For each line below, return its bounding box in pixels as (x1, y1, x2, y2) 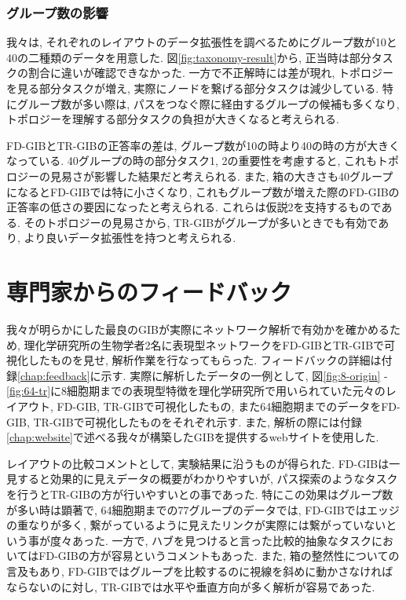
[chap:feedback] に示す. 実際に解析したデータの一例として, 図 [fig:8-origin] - (17, 367, 388, 383)
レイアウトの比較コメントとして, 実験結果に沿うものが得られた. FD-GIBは (6, 455, 390, 471)
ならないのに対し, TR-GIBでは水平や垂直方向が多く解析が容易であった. (6, 578, 375, 595)
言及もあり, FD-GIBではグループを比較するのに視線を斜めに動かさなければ (6, 562, 393, 579)
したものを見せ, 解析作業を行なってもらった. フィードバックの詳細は (27, 352, 382, 368)
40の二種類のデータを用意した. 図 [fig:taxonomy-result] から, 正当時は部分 (6, 49, 371, 65)
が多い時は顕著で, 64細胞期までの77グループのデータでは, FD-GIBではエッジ (6, 501, 400, 518)
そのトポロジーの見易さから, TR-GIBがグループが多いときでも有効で (24, 214, 379, 230)
